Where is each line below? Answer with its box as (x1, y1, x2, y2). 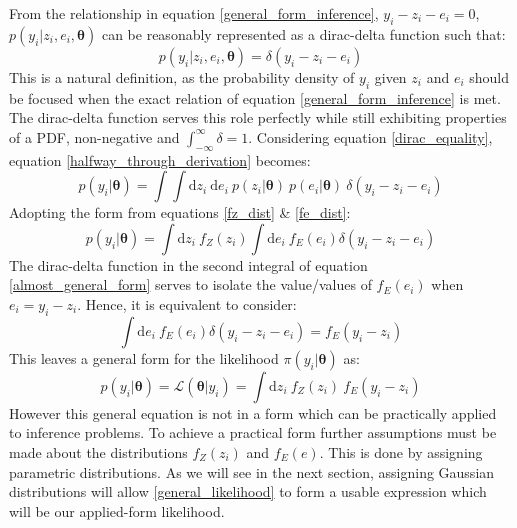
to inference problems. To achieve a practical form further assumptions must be (9, 422, 497, 443)
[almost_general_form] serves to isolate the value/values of (9, 274, 372, 295)
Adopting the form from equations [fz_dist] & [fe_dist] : (9, 202, 351, 223)
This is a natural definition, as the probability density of (9, 66, 355, 87)
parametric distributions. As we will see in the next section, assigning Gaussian (9, 461, 495, 482)
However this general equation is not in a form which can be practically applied (9, 402, 497, 423)
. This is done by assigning (319, 441, 483, 462)
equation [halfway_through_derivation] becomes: (9, 149, 311, 170)
